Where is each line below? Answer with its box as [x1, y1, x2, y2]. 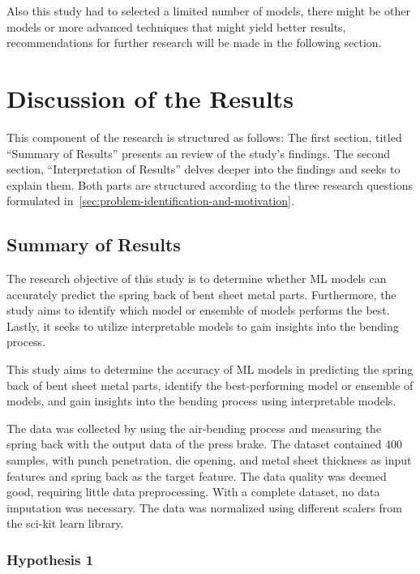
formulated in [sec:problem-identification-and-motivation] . [6, 192, 294, 209]
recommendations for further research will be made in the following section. [6, 34, 382, 51]
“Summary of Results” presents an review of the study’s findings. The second [6, 144, 391, 161]
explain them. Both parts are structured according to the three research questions [6, 176, 413, 193]
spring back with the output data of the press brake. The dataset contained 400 [6, 435, 403, 452]
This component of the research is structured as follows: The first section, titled [6, 128, 402, 145]
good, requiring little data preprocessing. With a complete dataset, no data [6, 483, 380, 500]
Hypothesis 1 [6, 549, 94, 569]
